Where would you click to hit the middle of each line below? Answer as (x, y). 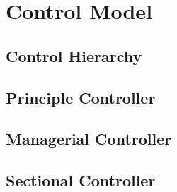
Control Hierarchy (74, 55)
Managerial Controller (89, 139)
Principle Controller (81, 97)
